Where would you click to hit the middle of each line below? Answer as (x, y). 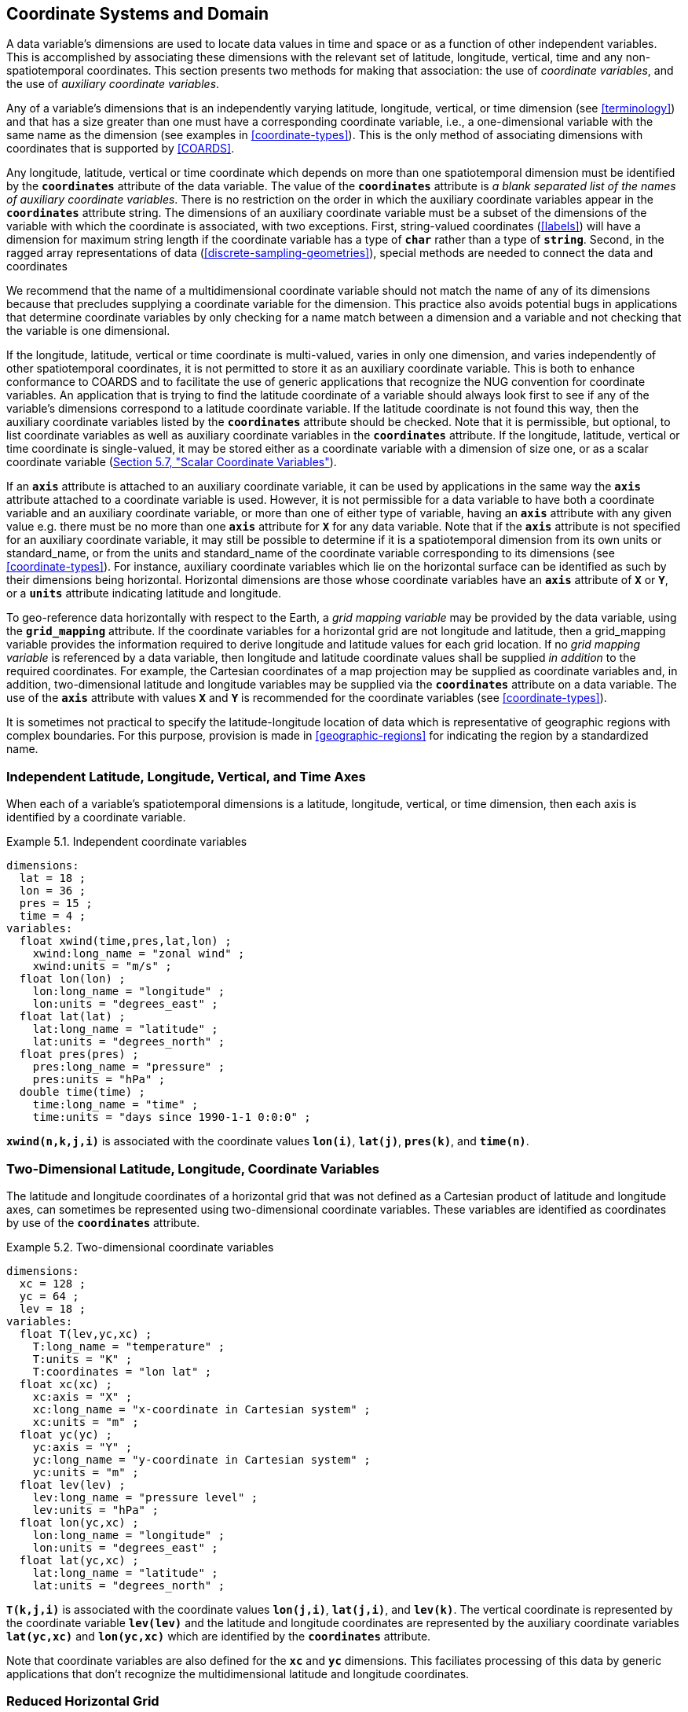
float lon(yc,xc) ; (79, 1522)
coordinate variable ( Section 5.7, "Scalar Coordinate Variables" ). (172, 462)
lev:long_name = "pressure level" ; (145, 1497)
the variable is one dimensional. (88, 331)
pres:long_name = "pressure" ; (129, 1067)
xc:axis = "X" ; (82, 1396)
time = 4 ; (53, 916)
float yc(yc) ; (66, 1434)
